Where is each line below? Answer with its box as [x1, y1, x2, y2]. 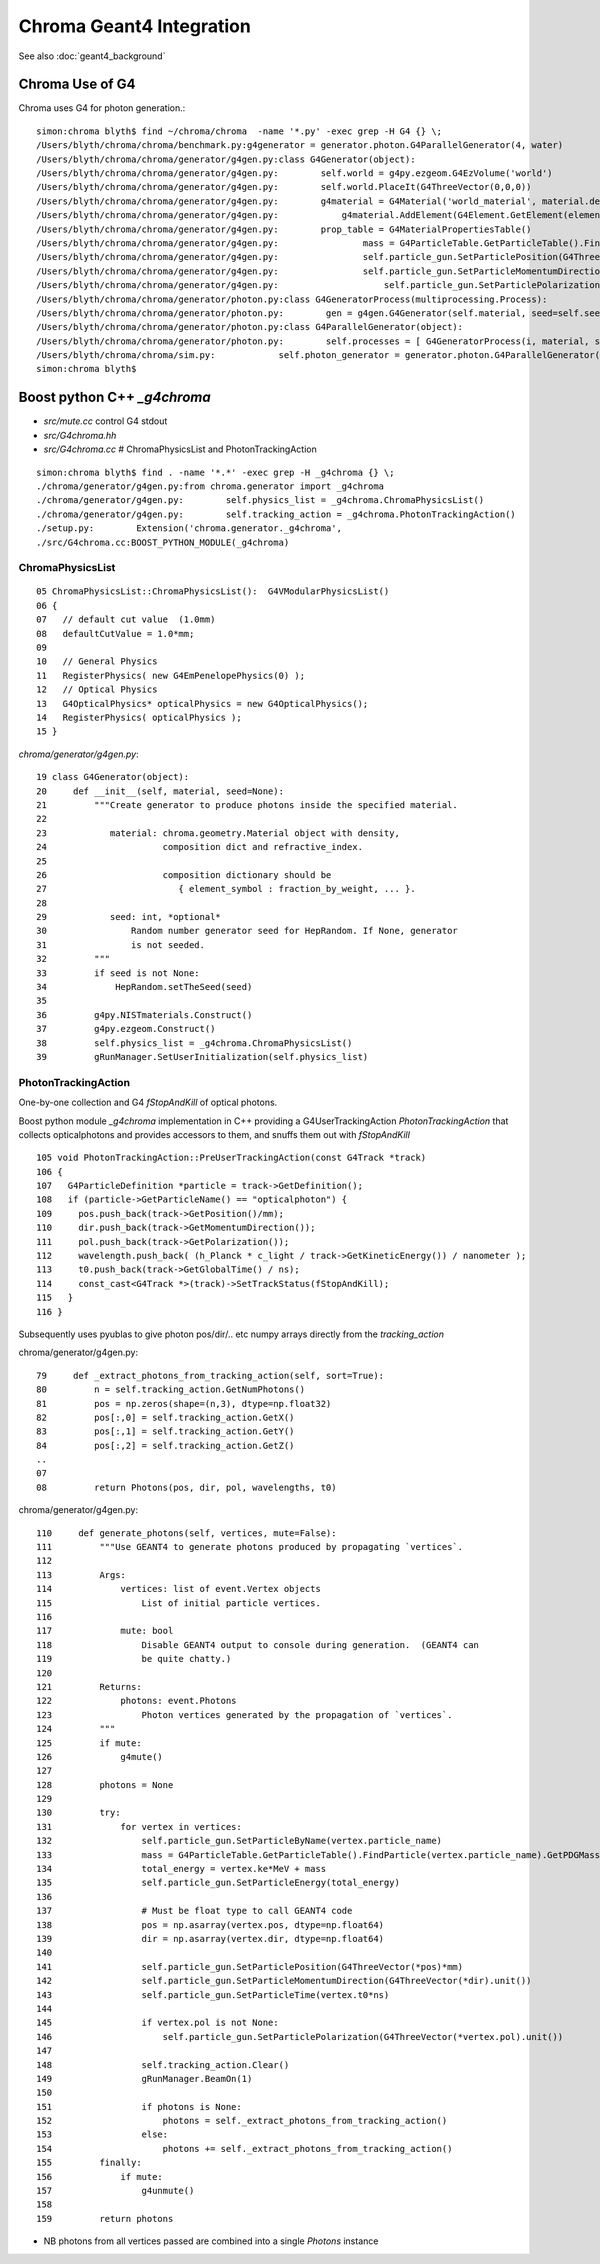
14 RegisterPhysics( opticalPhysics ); [36, 711, 242, 723]
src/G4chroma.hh [43, 429, 117, 441]
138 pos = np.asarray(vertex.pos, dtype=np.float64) [36, 1919, 385, 1930]
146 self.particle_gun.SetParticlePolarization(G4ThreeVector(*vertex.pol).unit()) [36, 2031, 564, 2042]
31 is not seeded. [36, 939, 205, 950]
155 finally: [36, 2157, 142, 2169]
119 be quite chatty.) [36, 1653, 232, 1665]
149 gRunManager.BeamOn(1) [36, 2073, 253, 2084]
